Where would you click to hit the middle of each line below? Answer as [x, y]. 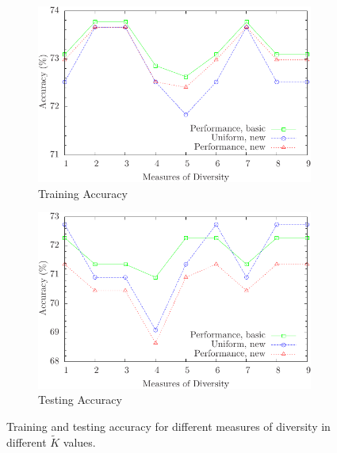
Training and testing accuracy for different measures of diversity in [168, 426]
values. [79, 442]
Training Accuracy [83, 193]
